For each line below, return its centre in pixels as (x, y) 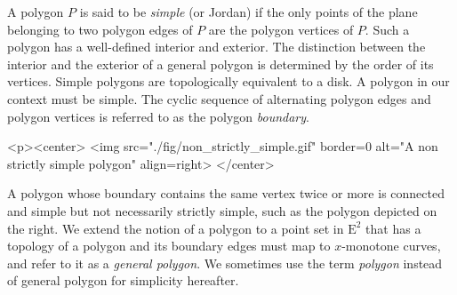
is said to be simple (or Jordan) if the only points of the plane (249, 12)
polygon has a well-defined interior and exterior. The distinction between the (216, 47)
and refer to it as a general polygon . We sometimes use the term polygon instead (225, 263)
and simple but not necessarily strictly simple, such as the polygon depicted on (222, 210)
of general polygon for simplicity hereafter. (123, 280)
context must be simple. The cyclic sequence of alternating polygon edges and (219, 98)
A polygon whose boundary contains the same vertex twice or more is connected (226, 193)
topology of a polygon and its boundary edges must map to (169, 246)
